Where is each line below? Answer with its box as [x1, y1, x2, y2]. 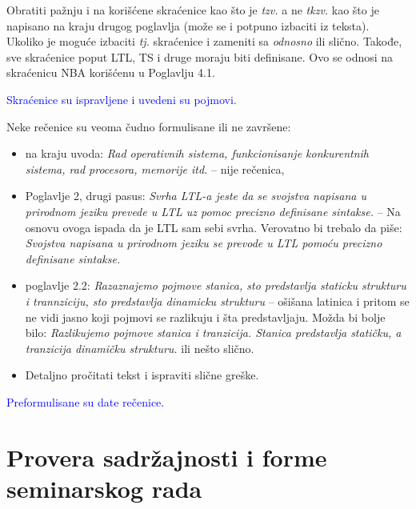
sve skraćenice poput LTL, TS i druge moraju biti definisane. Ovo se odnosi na [6, 48, 394, 65]
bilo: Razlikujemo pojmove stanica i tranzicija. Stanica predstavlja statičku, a [25, 324, 402, 341]
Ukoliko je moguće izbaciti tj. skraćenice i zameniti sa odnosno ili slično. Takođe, [6, 33, 402, 50]
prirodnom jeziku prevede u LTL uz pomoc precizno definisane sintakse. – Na [25, 202, 401, 219]
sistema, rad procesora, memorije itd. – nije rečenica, [25, 160, 285, 177]
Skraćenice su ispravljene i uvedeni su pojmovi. [6, 90, 237, 107]
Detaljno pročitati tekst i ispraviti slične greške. [25, 367, 259, 383]
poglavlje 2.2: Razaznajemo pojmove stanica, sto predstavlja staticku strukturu [25, 277, 406, 294]
